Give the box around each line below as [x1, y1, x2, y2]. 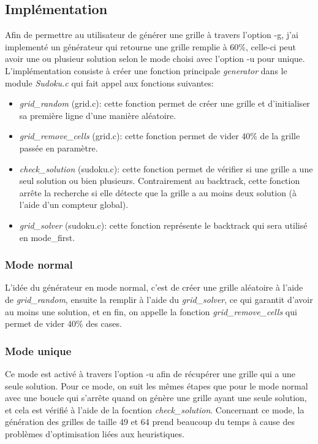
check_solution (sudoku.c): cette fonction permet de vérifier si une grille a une [19, 162, 313, 175]
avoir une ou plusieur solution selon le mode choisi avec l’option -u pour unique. [5, 52, 305, 65]
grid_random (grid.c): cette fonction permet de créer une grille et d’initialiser [19, 97, 310, 110]
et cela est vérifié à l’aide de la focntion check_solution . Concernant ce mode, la [5, 403, 305, 416]
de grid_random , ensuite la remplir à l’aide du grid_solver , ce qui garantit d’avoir [5, 293, 313, 305]
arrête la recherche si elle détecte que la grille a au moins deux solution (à [19, 186, 297, 199]
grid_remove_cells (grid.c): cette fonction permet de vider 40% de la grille [19, 129, 300, 142]
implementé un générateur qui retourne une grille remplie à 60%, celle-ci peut [5, 40, 297, 53]
